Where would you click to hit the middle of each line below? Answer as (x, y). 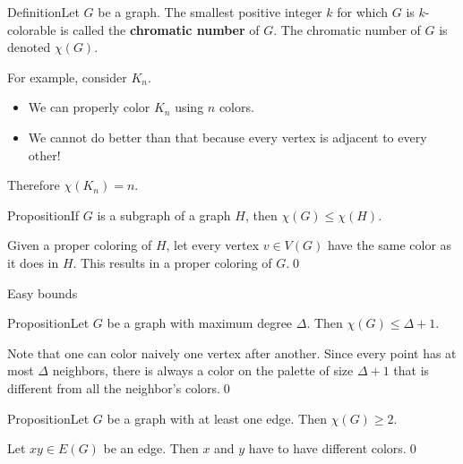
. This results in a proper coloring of (172, 262)
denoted (29, 47)
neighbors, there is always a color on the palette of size (203, 370)
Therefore (34, 185)
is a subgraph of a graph (164, 215)
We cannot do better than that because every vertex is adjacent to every (227, 137)
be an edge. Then (151, 448)
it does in (33, 262)
